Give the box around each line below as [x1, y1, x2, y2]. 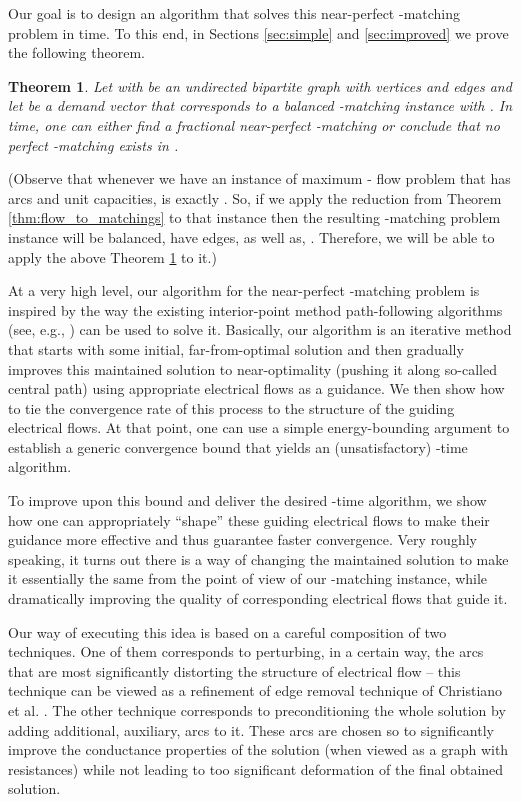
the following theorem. [8, 42, 145, 63]
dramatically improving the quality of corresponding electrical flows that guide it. [8, 588, 508, 609]
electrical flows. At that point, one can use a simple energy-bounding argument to [8, 417, 510, 438]
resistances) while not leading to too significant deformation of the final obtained [8, 758, 504, 779]
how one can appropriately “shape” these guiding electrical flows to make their [8, 509, 490, 530]
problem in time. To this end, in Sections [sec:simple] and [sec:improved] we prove [8, 22, 509, 43]
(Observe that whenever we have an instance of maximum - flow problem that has [8, 168, 511, 189]
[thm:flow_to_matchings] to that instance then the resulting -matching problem [8, 207, 501, 228]
